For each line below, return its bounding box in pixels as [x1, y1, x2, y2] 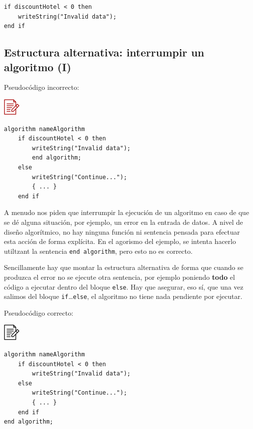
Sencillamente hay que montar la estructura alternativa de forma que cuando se [4, 262, 244, 272]
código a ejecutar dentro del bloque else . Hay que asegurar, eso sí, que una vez [4, 281, 244, 292]
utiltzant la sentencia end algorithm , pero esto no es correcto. [4, 245, 193, 256]
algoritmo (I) [4, 59, 71, 74]
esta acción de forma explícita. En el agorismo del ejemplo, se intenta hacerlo [4, 236, 236, 246]
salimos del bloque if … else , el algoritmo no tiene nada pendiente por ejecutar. [4, 291, 243, 301]
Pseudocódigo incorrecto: [4, 82, 79, 92]
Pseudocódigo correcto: [4, 307, 74, 318]
